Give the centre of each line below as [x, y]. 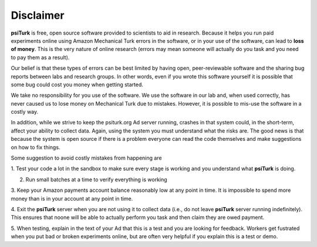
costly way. [25, 112]
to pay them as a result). [40, 57]
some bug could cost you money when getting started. [77, 84]
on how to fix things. [36, 147]
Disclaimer [38, 15]
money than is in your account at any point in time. [72, 198]
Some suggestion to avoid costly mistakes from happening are [86, 158]
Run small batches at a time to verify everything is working [96, 180]
